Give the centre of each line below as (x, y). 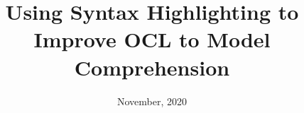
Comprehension (152, 67)
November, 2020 (152, 101)
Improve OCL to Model (152, 39)
